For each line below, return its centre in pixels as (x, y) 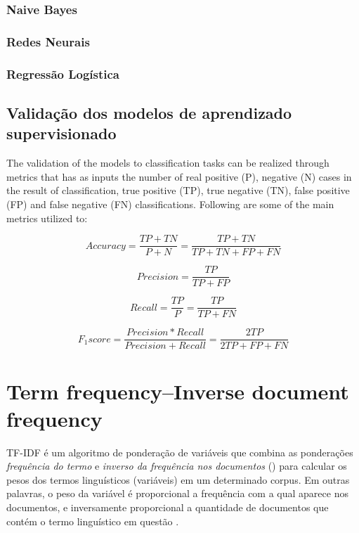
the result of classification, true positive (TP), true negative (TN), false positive (178, 190)
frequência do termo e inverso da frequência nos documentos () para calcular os (177, 466)
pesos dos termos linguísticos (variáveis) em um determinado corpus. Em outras (178, 479)
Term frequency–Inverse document (178, 391)
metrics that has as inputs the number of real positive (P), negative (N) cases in (179, 176)
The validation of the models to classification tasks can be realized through (168, 163)
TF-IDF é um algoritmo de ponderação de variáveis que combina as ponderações (180, 452)
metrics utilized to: (47, 218)
